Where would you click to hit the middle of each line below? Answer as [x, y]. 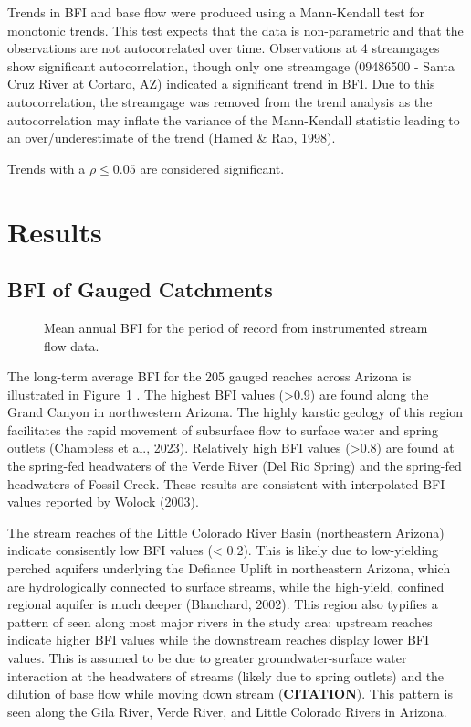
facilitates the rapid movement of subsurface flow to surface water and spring [223, 429]
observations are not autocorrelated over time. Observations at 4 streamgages [224, 48]
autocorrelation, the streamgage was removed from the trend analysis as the [220, 101]
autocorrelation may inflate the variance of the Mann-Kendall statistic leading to [234, 119]
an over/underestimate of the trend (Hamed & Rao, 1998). [172, 138]
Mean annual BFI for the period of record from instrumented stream [236, 327]
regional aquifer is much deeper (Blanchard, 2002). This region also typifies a [223, 604]
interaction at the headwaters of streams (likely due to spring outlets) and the [226, 675]
